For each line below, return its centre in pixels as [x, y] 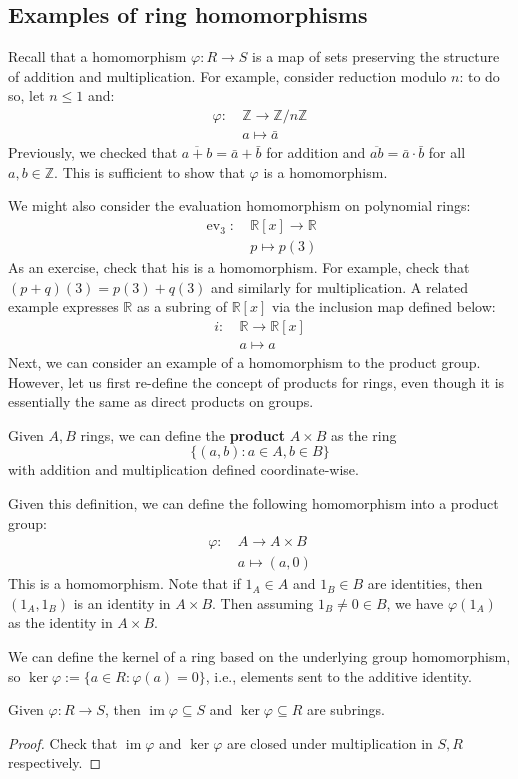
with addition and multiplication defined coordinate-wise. [183, 469]
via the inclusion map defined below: [383, 306]
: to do [479, 75]
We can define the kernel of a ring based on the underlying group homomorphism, [259, 655]
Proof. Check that [63, 742]
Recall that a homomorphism [97, 56]
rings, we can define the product [183, 434]
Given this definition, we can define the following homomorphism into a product [253, 502]
